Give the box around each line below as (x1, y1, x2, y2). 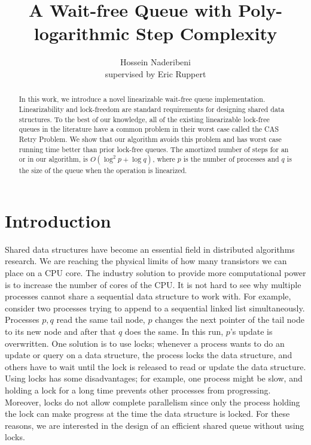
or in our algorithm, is (19, 154, 88, 164)
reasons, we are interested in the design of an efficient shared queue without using (5, 419, 304, 431)
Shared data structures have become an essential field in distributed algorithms (5, 243, 295, 255)
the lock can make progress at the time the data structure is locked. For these (5, 407, 290, 420)
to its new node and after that (5, 325, 116, 338)
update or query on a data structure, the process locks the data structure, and (5, 349, 292, 361)
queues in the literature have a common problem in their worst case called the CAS (19, 124, 279, 134)
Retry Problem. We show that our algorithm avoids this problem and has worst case (19, 134, 282, 144)
